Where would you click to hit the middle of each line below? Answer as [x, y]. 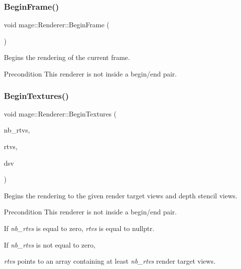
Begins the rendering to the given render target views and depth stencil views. [121, 195]
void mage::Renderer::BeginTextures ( [60, 113]
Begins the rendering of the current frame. [67, 57]
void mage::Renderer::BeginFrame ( [57, 25]
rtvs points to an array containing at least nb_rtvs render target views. [110, 261]
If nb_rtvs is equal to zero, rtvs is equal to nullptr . [79, 228]
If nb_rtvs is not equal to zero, [50, 244]
